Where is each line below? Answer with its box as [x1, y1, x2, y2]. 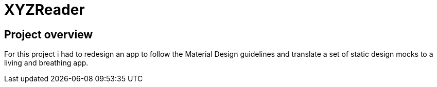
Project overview [4, 28, 93, 41]
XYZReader [4, 1, 85, 18]
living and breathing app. [4, 58, 89, 68]
